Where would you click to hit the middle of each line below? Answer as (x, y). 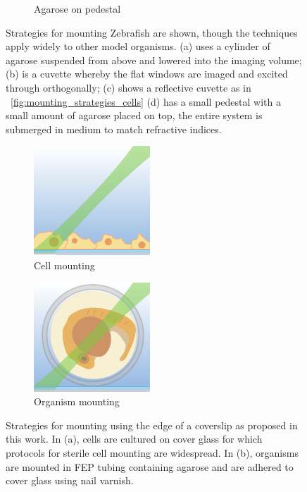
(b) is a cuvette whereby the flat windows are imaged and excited (147, 74)
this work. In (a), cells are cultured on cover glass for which (134, 439)
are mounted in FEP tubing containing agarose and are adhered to (150, 466)
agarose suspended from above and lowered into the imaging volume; (154, 60)
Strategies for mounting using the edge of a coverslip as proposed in (152, 425)
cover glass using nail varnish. (70, 480)
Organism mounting (77, 401)
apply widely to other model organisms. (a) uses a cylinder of (138, 46)
